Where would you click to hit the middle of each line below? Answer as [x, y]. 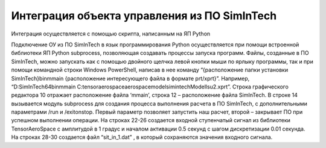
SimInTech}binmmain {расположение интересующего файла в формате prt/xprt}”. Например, [130, 78]
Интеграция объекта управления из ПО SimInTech [144, 16]
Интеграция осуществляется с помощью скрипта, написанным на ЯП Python [111, 34]
